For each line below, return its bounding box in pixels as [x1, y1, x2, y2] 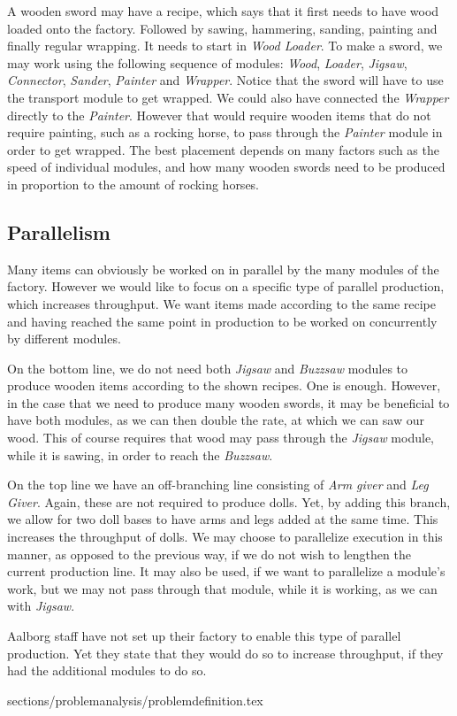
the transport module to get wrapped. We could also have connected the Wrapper [7, 88, 449, 106]
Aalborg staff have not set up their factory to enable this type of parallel [7, 627, 401, 645]
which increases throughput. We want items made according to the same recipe [7, 294, 436, 312]
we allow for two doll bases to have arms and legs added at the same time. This [7, 510, 438, 528]
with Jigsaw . [7, 597, 75, 615]
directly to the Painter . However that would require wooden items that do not [7, 105, 431, 124]
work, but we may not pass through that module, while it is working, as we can [7, 579, 438, 597]
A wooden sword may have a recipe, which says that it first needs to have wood [7, 2, 439, 19]
